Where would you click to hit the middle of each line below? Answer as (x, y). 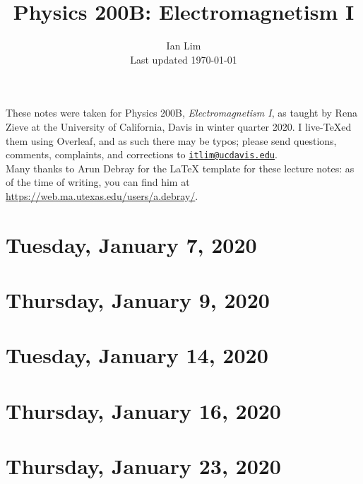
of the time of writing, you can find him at (98, 182)
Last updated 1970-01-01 (184, 59)
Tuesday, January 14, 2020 (137, 355)
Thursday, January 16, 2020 (143, 410)
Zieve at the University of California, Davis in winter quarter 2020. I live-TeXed (179, 126)
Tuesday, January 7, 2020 (131, 244)
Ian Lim (184, 46)
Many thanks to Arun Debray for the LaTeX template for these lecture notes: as (180, 168)
